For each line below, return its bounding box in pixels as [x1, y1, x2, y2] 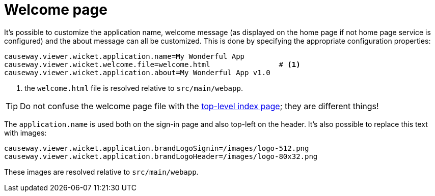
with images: [4, 128, 47, 137]
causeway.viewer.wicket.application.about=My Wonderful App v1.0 [4, 68, 270, 77]
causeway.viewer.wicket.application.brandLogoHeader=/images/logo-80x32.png [4, 152, 318, 160]
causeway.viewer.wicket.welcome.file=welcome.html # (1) [4, 60, 301, 69]
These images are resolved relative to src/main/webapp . [4, 167, 199, 176]
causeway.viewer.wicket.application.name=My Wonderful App [4, 52, 245, 60]
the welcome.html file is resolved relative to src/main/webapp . [24, 83, 243, 92]
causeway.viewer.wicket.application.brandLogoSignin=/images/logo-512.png [4, 144, 309, 152]
